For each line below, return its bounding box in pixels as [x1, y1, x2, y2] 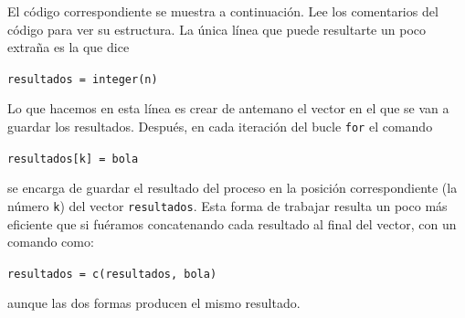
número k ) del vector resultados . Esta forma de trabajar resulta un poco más [7, 196, 448, 215]
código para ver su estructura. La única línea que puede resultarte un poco [7, 19, 427, 38]
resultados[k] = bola [7, 152, 139, 165]
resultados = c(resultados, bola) [7, 267, 217, 281]
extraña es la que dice [7, 37, 130, 57]
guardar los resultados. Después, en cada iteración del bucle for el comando [7, 117, 433, 136]
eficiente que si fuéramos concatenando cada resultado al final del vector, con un [7, 214, 457, 233]
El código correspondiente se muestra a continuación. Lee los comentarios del [7, 2, 439, 20]
